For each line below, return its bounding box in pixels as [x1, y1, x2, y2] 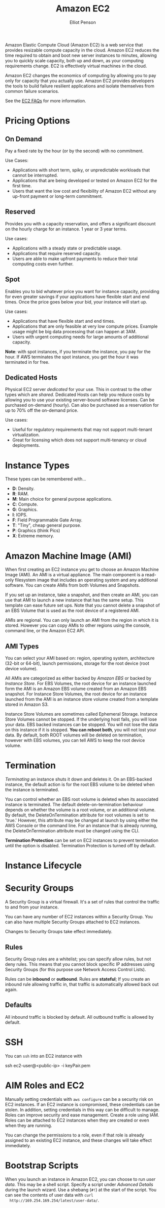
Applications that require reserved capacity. [12, 250, 101, 256]
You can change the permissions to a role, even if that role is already [5, 1132, 144, 1138]
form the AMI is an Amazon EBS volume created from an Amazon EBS [5, 686, 147, 692]
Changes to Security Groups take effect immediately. [5, 929, 112, 935]
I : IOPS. [12, 512, 28, 518]
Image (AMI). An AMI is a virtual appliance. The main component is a [5, 572, 144, 578]
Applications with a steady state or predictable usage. [12, 245, 122, 251]
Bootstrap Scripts [5, 1160, 79, 1171]
